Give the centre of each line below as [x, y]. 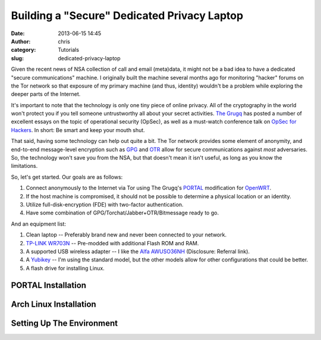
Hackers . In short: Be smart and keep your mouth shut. [78, 130]
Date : [18, 33]
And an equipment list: [39, 224]
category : [23, 50]
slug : [17, 58]
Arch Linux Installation [53, 304]
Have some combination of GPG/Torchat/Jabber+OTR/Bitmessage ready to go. [122, 213]
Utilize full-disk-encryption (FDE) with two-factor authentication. [105, 204]
